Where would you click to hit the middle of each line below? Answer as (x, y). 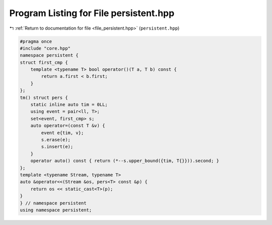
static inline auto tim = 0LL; (69, 105)
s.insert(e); (57, 147)
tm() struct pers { (44, 97)
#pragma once (36, 41)
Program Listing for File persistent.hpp (92, 13)
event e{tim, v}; (62, 133)
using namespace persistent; (56, 210)
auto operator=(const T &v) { (68, 126)
